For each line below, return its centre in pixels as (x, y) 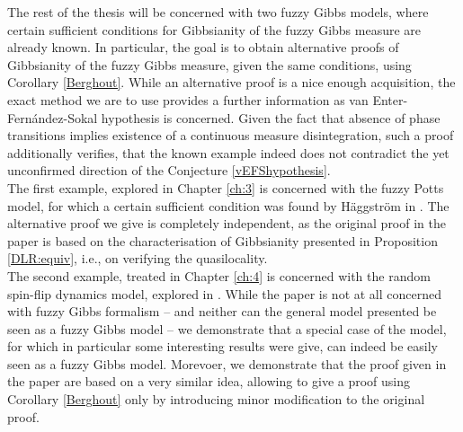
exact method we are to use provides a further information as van (188, 99)
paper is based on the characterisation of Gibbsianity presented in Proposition (223, 240)
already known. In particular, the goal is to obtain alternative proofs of (203, 47)
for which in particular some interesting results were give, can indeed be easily (223, 346)
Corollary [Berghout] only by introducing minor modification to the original (216, 399)
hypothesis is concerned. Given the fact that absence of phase (271, 117)
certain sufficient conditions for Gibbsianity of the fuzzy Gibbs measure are (214, 29)
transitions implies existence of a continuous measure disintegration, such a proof (231, 135)
